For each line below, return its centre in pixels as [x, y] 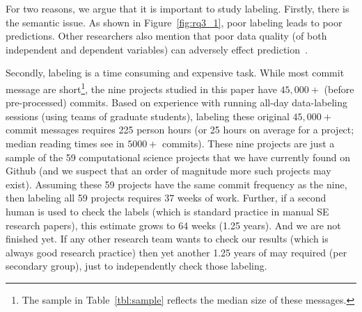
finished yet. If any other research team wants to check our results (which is [167, 239]
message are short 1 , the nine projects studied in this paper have [141, 88]
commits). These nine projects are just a [248, 143]
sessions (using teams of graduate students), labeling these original [148, 116]
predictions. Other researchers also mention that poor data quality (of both [166, 36]
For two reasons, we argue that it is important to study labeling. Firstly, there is [178, 8]
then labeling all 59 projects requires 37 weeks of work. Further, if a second [166, 198]
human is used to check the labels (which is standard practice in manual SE [167, 211]
